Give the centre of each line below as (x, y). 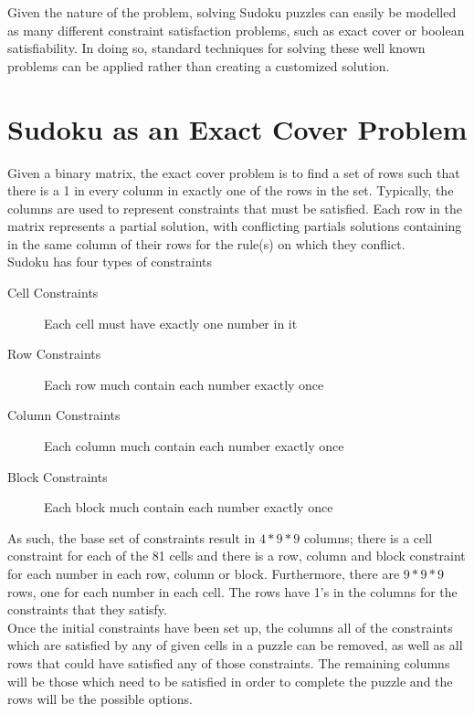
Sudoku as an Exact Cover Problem (237, 128)
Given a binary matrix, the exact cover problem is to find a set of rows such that (234, 172)
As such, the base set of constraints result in (132, 537)
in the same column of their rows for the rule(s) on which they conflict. (206, 243)
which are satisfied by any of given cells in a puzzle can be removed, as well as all (235, 645)
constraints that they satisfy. (87, 609)
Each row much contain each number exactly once (184, 384)
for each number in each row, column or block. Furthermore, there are (204, 573)
